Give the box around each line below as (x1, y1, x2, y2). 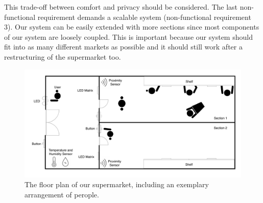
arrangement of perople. (25, 189, 99, 199)
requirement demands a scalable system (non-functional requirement (37, 11, 251, 22)
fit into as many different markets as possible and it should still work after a (4, 41, 243, 52)
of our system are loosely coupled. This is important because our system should (4, 31, 253, 42)
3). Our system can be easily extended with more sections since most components (4, 21, 259, 32)
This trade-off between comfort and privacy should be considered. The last (4, 2, 238, 12)
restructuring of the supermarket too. (4, 51, 121, 62)
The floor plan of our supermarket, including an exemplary (25, 179, 209, 190)
